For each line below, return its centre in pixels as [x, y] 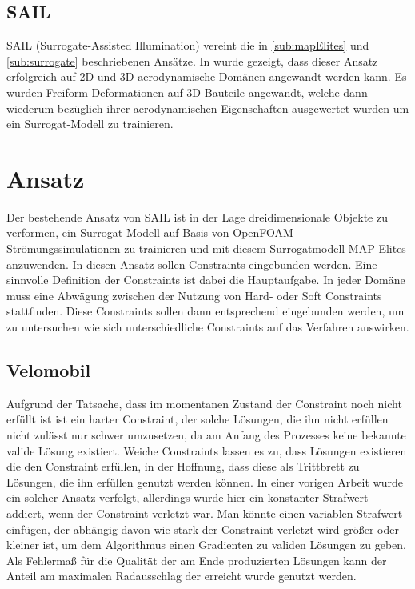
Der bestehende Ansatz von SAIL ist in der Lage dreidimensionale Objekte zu [197, 216]
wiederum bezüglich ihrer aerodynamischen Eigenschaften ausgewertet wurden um [208, 108]
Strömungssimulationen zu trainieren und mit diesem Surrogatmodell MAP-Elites [206, 248]
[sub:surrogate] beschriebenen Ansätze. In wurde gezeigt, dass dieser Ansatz [192, 60]
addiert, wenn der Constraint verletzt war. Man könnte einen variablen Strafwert [205, 513]
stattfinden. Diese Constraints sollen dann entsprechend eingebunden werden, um [206, 311]
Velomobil [49, 370]
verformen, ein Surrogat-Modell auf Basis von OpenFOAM [150, 232]
